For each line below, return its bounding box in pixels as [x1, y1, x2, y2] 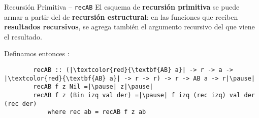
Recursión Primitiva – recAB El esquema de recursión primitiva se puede [4, 2, 240, 12]
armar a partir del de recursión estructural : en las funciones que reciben [4, 11, 238, 22]
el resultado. [4, 31, 42, 42]
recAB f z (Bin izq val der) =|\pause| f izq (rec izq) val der [33, 92, 255, 99]
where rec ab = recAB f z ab [47, 108, 146, 116]
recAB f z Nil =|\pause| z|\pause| [33, 83, 153, 91]
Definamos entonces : [4, 48, 70, 59]
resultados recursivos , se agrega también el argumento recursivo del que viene [4, 21, 255, 32]
